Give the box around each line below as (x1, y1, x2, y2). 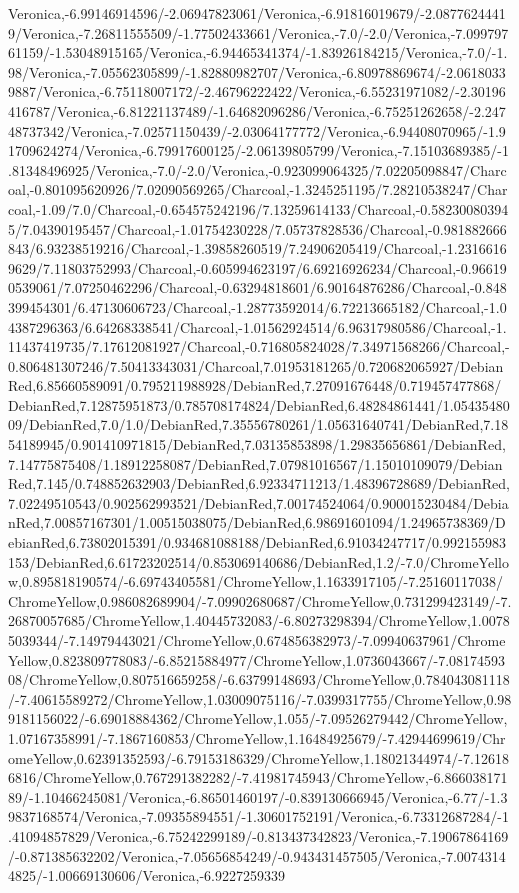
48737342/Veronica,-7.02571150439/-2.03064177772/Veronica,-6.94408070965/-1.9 (8, 120, 506, 141)
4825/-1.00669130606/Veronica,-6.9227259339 (8, 865, 285, 886)
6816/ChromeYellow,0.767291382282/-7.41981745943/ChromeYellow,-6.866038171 (8, 767, 508, 788)
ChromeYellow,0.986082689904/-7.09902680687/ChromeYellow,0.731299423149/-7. (8, 590, 512, 611)
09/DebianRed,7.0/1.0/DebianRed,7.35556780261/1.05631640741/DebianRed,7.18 (8, 414, 509, 435)
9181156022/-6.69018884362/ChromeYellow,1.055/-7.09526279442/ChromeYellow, (8, 708, 508, 729)
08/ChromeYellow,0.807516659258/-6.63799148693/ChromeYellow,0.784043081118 (8, 669, 510, 690)
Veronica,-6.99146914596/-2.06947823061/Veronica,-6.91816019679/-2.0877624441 (8, 3, 506, 23)
